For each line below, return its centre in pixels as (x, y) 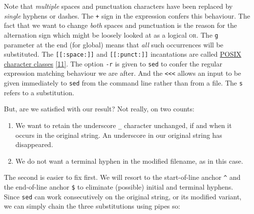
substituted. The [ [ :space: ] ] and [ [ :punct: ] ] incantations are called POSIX (123, 54)
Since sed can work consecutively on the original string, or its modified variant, (123, 196)
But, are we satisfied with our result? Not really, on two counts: (99, 109)
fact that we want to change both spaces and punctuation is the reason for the (120, 25)
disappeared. (34, 144)
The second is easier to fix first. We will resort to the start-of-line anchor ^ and (122, 177)
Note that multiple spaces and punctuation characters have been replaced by (118, 6)
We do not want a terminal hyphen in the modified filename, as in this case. (129, 160)
